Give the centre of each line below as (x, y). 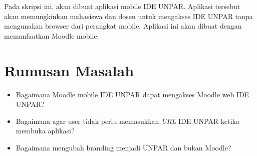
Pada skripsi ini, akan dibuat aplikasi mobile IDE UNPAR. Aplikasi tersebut (122, 6)
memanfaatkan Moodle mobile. (52, 35)
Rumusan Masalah (69, 70)
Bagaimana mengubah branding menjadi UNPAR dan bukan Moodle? (123, 147)
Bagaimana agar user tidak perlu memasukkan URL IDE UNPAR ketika (127, 121)
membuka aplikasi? (45, 131)
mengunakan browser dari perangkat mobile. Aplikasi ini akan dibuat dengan (123, 26)
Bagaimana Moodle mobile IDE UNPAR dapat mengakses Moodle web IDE (133, 94)
